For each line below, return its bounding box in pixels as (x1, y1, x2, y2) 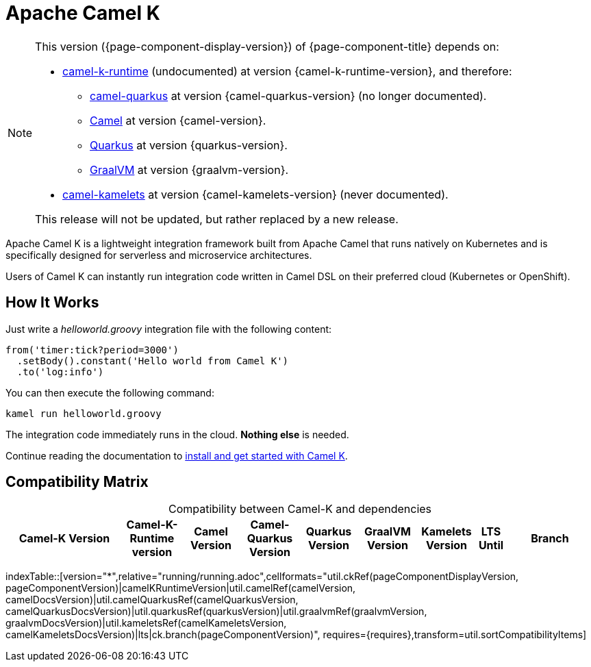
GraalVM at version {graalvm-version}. (90, 162, 289, 177)
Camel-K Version (18, 531, 110, 546)
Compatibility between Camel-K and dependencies (168, 502, 432, 516)
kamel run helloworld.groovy (5, 407, 162, 419)
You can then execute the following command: (5, 386, 214, 399)
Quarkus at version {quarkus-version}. (90, 138, 288, 152)
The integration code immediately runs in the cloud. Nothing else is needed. (5, 428, 349, 440)
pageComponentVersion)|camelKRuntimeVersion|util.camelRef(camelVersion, (5, 582, 356, 594)
